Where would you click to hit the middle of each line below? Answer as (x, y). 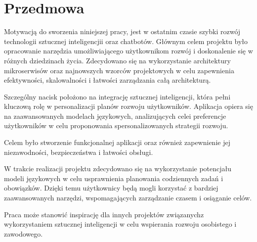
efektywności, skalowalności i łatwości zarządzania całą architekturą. (107, 80)
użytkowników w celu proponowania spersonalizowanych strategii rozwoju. (116, 125)
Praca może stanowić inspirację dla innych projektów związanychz (104, 214)
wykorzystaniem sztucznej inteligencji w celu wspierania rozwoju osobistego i (120, 224)
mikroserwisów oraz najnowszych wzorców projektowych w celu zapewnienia (119, 70)
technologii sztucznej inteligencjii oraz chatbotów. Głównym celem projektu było (126, 41)
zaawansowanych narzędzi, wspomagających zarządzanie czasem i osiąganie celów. (128, 198)
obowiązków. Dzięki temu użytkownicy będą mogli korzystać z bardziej (111, 188)
